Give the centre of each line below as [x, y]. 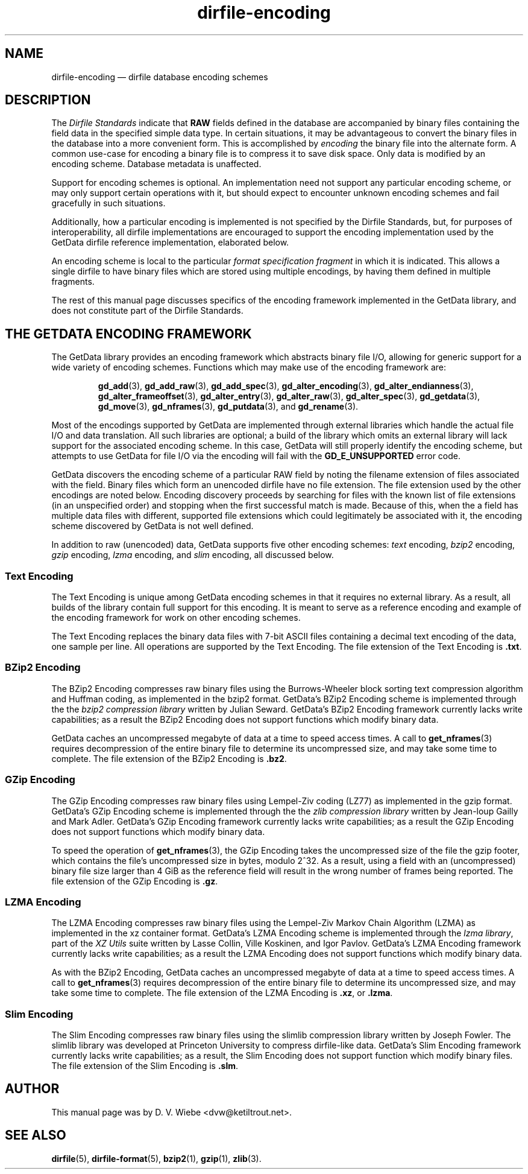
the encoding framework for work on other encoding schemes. [176, 618]
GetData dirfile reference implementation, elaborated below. [170, 243]
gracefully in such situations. [108, 203]
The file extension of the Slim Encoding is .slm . [145, 1066]
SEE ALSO [36, 1135]
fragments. [73, 282]
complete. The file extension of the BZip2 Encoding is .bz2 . [169, 758]
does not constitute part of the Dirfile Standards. [147, 311]
